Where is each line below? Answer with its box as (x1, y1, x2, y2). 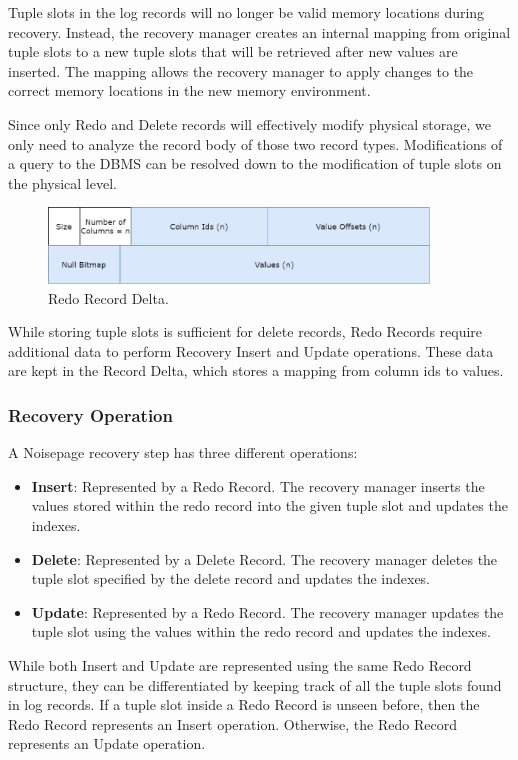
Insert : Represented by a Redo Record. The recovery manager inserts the (31, 475, 485, 496)
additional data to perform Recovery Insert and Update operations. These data (8, 340, 494, 361)
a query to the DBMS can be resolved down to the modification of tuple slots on (8, 153, 502, 174)
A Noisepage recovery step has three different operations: (8, 442, 358, 463)
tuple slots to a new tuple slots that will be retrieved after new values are (8, 41, 458, 62)
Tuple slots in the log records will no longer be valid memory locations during (8, 2, 485, 22)
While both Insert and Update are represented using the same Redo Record (8, 655, 472, 676)
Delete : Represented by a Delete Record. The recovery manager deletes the (31, 548, 498, 569)
